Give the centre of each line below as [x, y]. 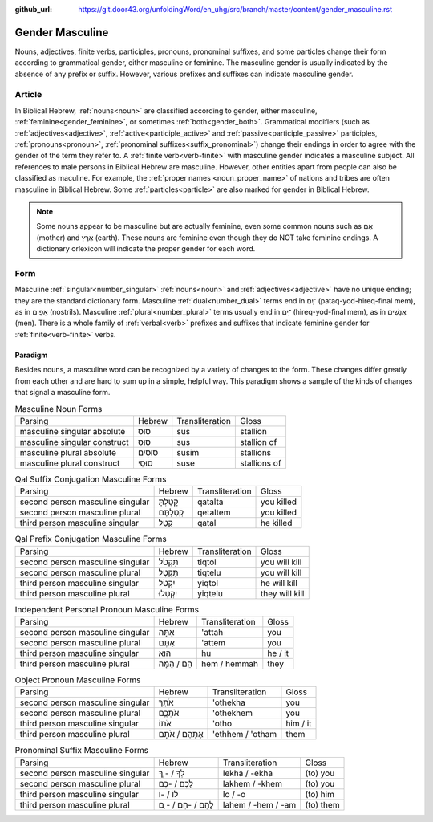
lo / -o [234, 794]
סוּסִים [148, 452]
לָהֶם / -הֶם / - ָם [186, 804]
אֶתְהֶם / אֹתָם [181, 735]
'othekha [229, 702]
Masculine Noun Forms [59, 409]
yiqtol [208, 583]
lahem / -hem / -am [259, 804]
